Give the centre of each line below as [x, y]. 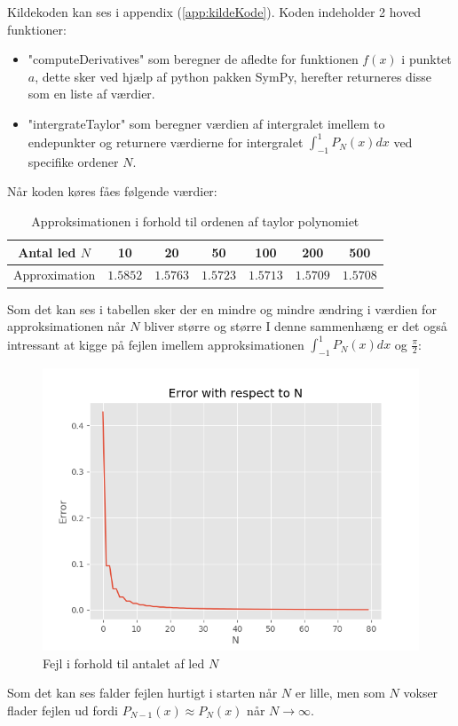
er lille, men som [340, 693]
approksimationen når [67, 326]
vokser [421, 693]
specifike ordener [73, 161]
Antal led [47, 252]
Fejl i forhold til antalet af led [124, 663]
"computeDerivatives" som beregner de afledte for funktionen [193, 59]
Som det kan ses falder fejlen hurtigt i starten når [142, 693]
